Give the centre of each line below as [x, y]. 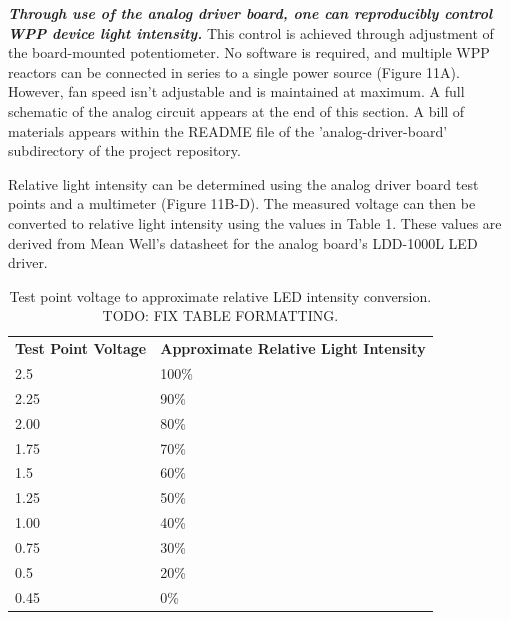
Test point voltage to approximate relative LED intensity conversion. [220, 295]
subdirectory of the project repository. [124, 150]
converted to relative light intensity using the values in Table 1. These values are [255, 222]
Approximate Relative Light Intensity [293, 348]
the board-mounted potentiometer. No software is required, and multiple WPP [249, 52]
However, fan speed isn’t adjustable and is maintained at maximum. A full [236, 91]
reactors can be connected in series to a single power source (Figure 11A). [234, 71]
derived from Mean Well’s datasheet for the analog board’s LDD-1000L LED [243, 242]
